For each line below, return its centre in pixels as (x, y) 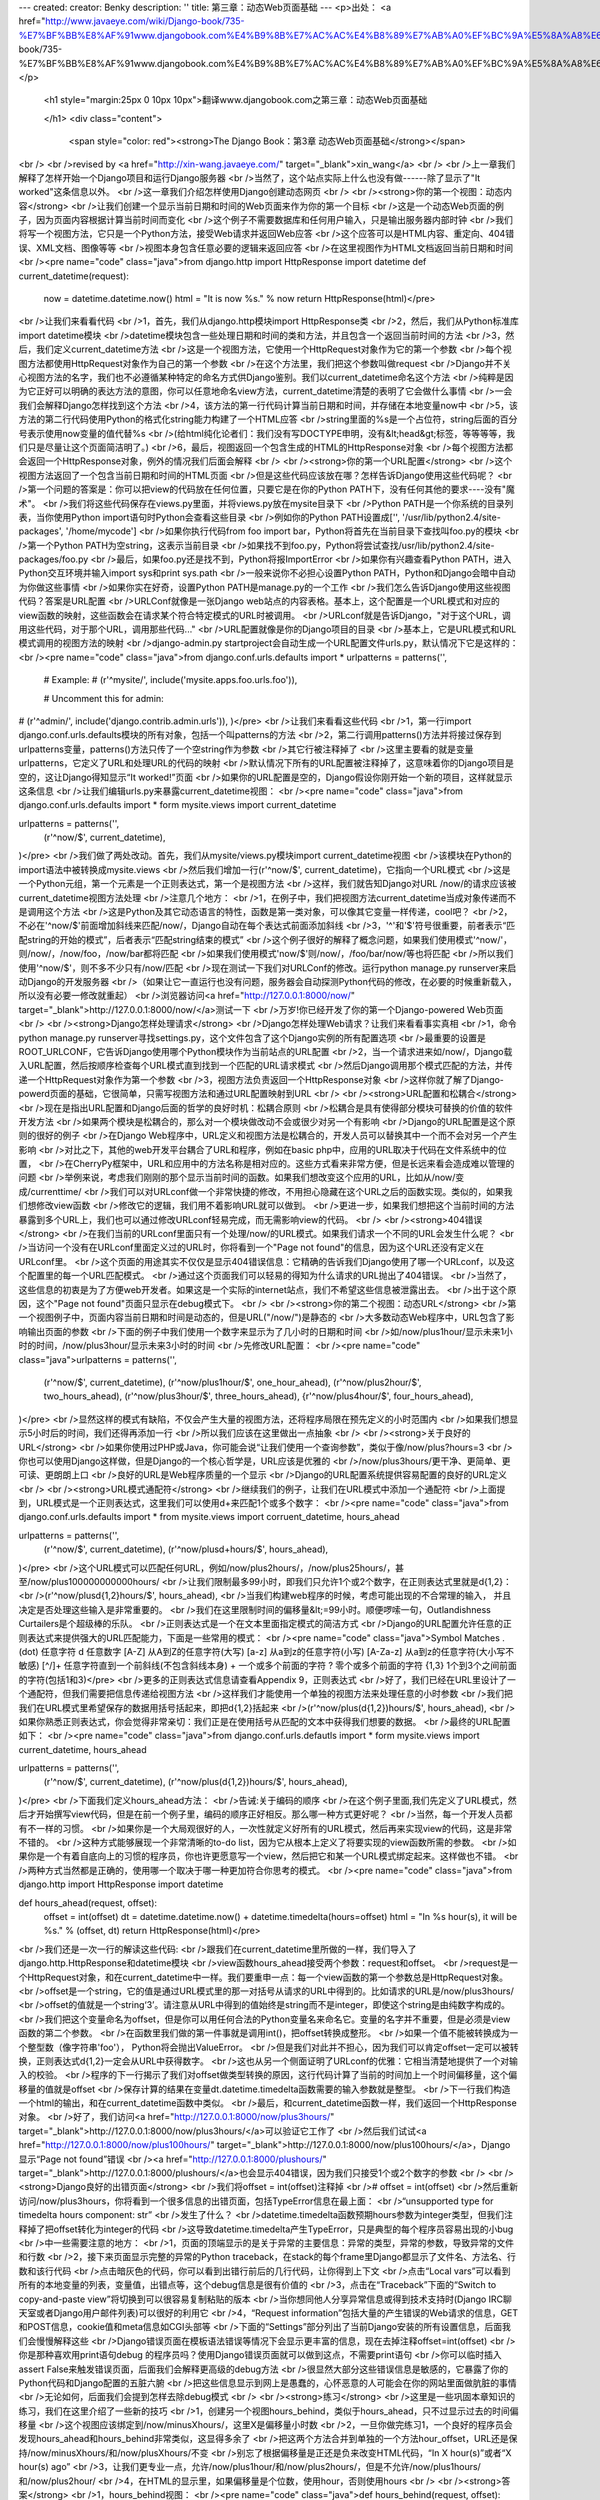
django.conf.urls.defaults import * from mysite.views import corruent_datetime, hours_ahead (209, 1517)
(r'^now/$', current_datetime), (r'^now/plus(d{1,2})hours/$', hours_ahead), (195, 1782)
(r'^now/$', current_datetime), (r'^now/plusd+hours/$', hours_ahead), (186, 1549)
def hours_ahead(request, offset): (88, 1902)
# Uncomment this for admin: (103, 698)
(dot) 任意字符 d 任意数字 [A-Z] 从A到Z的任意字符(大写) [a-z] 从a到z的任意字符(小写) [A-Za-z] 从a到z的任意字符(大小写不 (266, 1651)
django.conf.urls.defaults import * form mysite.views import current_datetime (177, 805)
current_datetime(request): (74, 276)
